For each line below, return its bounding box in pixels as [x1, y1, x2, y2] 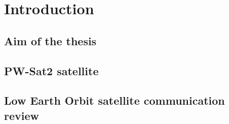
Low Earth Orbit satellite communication [4, 92, 225, 108]
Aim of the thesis [4, 33, 97, 48]
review [4, 107, 39, 123]
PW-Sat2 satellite [4, 63, 99, 78]
